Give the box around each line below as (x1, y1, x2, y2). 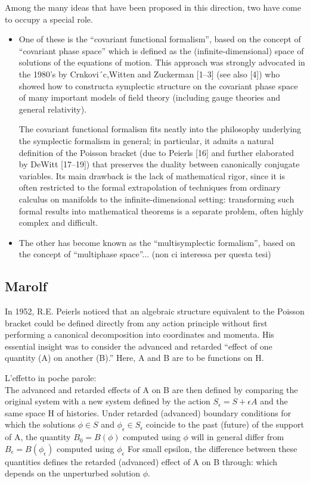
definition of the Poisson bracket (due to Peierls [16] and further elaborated (18, 146, 294, 158)
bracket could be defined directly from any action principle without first (5, 316, 268, 329)
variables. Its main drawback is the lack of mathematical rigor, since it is (18, 169, 285, 182)
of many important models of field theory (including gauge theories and (18, 91, 280, 104)
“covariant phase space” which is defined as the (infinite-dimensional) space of (18, 44, 304, 57)
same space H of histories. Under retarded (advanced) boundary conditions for (5, 406, 292, 419)
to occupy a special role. (5, 13, 93, 25)
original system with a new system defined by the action (5, 395, 210, 407)
